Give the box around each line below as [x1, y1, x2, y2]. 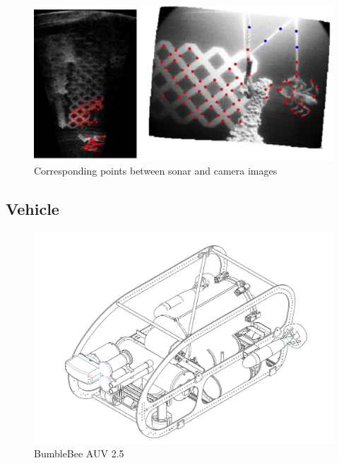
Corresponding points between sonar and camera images [34, 163, 278, 177]
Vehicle [6, 197, 59, 219]
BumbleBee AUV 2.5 [34, 445, 124, 460]
